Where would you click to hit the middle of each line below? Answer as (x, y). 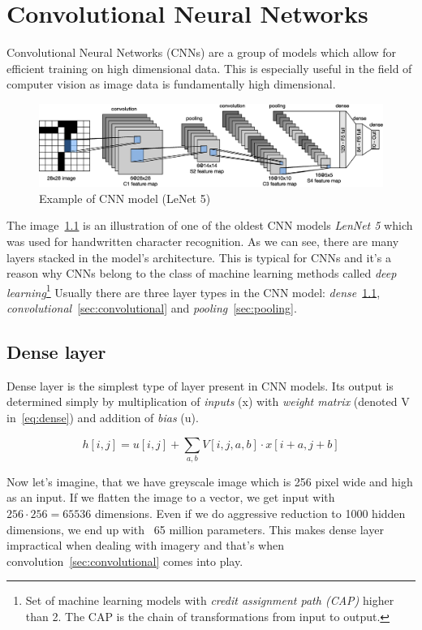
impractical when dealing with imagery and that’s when (146, 545)
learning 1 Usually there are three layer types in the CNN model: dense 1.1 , (194, 291)
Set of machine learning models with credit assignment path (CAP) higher (210, 600)
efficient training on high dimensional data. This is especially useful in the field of (209, 68)
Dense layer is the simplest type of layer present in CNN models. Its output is (200, 385)
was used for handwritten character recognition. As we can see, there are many (203, 241)
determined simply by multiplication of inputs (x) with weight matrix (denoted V (208, 401)
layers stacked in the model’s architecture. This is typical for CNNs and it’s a (199, 257)
